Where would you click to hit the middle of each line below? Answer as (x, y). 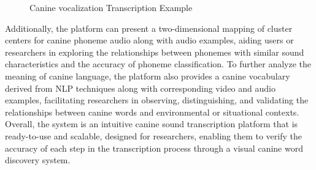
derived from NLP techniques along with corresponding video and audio (140, 88)
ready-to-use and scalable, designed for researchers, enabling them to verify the (153, 135)
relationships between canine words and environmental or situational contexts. (152, 112)
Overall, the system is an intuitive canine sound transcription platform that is (152, 124)
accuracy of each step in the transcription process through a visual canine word (154, 148)
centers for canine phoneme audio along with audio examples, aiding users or (149, 40)
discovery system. (38, 160)
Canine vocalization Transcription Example (111, 7)
